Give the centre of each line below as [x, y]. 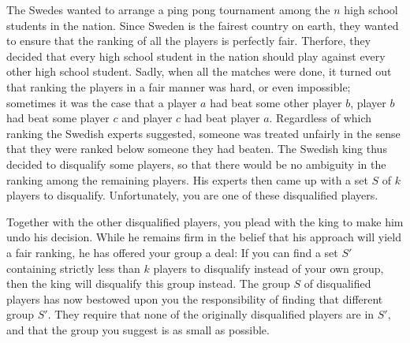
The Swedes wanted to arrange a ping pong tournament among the [168, 9]
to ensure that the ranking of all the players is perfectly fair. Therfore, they [189, 41]
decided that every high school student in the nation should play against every [196, 56]
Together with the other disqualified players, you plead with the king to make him [205, 221]
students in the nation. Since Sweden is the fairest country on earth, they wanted [203, 25]
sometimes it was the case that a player [102, 102]
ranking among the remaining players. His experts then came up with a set [187, 179]
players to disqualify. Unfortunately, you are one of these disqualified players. [192, 195]
